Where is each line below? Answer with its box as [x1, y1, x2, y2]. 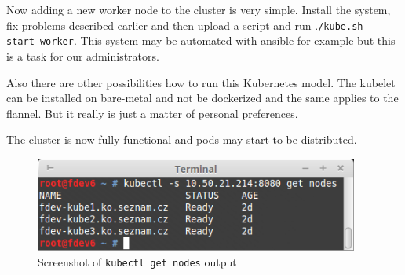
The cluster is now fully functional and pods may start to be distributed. [6, 131, 357, 148]
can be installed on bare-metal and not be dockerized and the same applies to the [6, 90, 399, 106]
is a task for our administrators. [6, 47, 159, 64]
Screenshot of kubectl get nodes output [38, 253, 237, 269]
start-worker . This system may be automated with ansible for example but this [6, 32, 396, 49]
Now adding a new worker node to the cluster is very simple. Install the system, [6, 2, 391, 17]
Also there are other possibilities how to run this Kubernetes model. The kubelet [6, 74, 396, 90]
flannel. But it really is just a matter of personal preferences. [6, 104, 298, 121]
